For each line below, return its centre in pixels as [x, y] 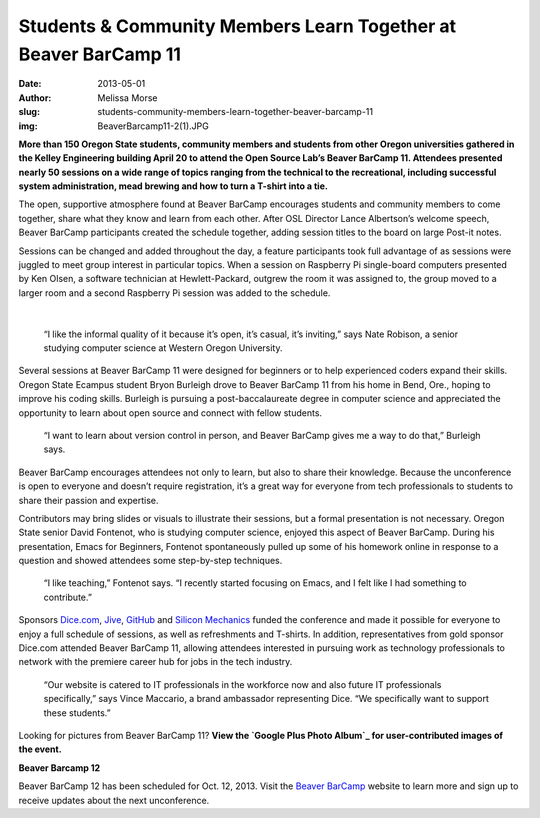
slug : [29, 112]
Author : [35, 97]
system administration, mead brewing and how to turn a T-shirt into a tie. [173, 186]
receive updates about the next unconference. [114, 800]
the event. [40, 749]
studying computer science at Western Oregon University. [163, 347]
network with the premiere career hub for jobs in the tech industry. [155, 662]
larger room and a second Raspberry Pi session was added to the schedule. [174, 292]
